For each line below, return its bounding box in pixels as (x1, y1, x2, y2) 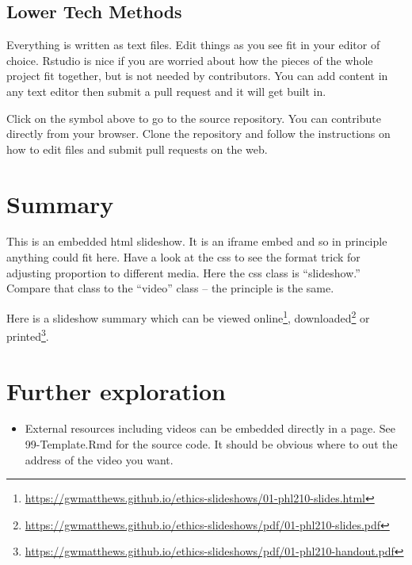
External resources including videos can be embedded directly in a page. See (25, 420, 396, 437)
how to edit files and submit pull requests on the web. (6, 140, 268, 157)
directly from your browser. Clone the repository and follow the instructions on (6, 125, 391, 142)
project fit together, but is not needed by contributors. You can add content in (6, 67, 388, 84)
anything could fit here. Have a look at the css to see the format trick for (6, 249, 360, 265)
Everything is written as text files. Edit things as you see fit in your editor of (6, 36, 380, 53)
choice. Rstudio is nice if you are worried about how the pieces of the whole (6, 52, 373, 68)
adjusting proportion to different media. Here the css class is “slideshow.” (6, 264, 360, 281)
